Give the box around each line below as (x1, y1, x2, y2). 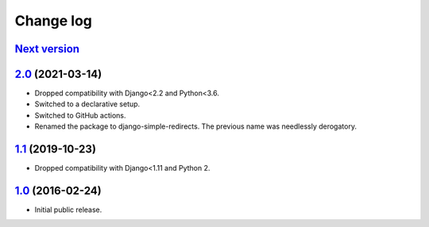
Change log (14, 12, 93, 29)
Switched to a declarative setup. (34, 99, 141, 109)
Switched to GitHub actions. (34, 110, 126, 120)
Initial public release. (34, 205, 102, 214)
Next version (14, 42, 79, 56)
